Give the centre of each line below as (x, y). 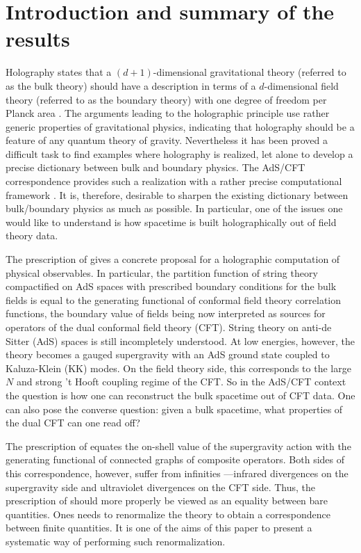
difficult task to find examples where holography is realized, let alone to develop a (179, 153)
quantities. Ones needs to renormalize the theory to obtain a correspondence (168, 514)
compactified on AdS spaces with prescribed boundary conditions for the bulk (171, 286)
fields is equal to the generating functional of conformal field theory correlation (173, 299)
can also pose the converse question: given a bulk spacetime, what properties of (174, 409)
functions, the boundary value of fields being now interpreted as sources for (166, 313)
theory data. (32, 235)
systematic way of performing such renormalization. (116, 541)
